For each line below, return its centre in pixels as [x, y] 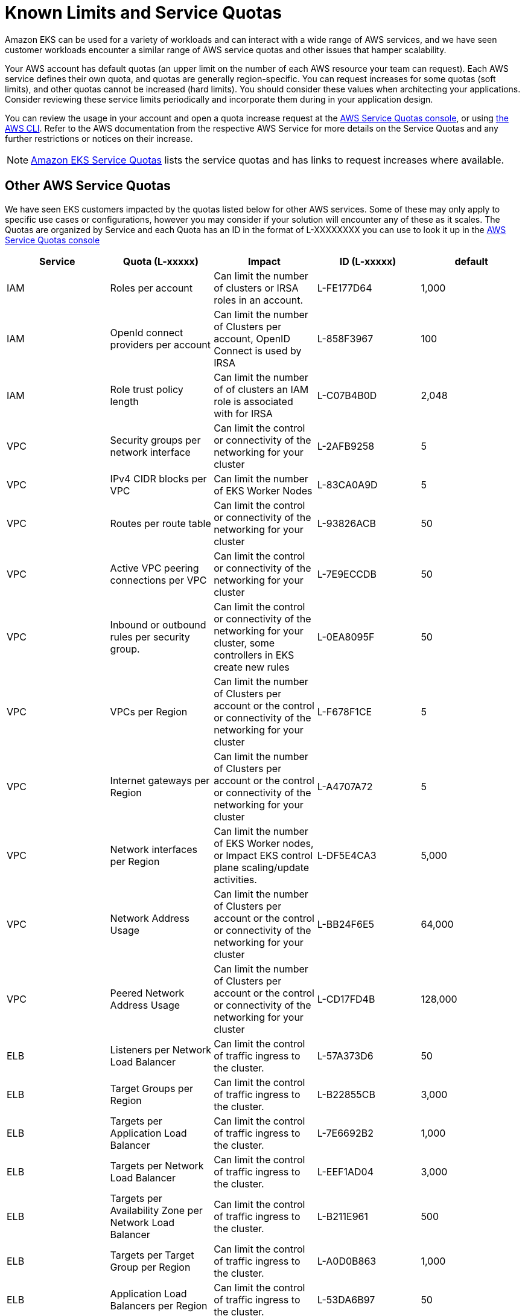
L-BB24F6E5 [346, 924]
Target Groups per [152, 1088]
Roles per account [151, 288]
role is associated [253, 401]
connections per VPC [158, 580]
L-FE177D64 [345, 288]
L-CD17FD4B [346, 999]
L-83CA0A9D [347, 484]
